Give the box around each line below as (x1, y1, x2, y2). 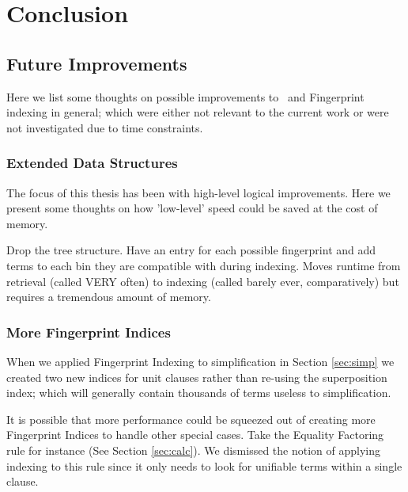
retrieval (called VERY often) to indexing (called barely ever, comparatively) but (6, 273, 399, 289)
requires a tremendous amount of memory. (6, 288, 211, 305)
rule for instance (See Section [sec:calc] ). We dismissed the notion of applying (6, 441, 380, 458)
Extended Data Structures (6, 153, 178, 173)
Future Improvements (6, 51, 187, 75)
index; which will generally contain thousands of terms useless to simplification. (6, 384, 391, 401)
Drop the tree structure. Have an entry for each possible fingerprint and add (6, 242, 376, 258)
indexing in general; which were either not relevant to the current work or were (6, 104, 389, 120)
